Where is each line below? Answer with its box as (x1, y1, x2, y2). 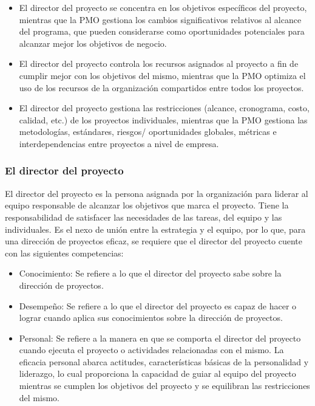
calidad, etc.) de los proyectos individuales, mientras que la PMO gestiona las (19, 113, 308, 126)
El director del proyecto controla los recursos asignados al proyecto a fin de (19, 57, 299, 70)
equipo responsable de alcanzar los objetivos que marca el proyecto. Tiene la (5, 199, 289, 212)
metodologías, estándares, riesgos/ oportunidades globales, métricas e (19, 125, 277, 138)
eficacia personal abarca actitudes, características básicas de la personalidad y (19, 355, 309, 368)
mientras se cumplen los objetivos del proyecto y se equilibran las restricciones (19, 379, 310, 392)
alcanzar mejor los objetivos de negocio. (19, 36, 167, 49)
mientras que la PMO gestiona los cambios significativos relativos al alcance (19, 13, 302, 26)
